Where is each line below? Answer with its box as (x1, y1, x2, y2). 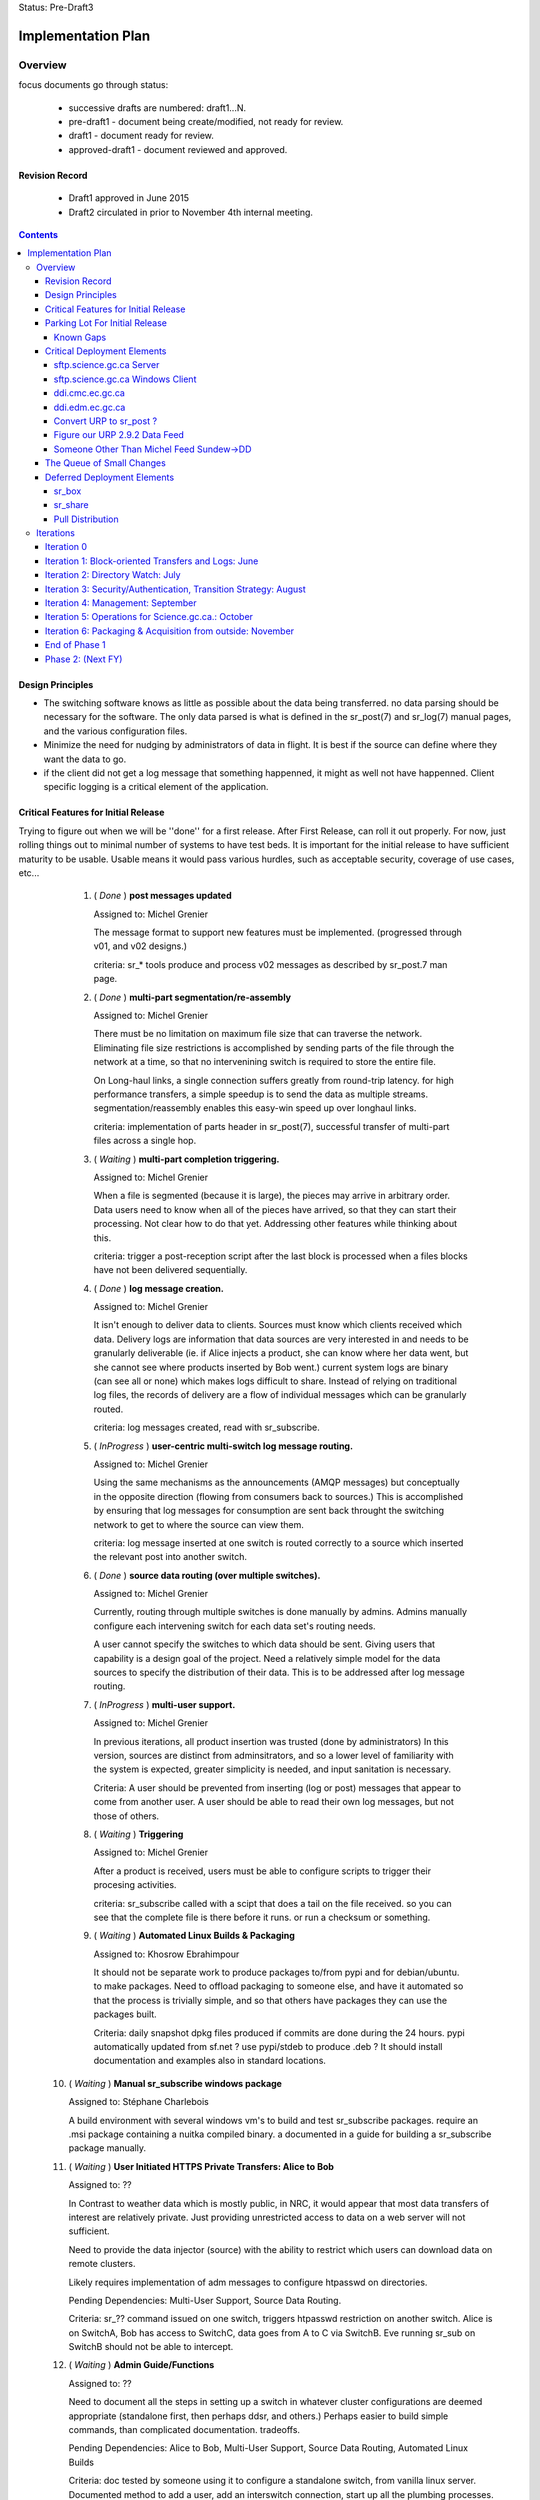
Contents (18, 228, 59, 240)
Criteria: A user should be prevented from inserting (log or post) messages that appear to (93, 1781, 462, 1794)
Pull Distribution (53, 513, 119, 525)
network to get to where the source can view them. (93, 1518, 305, 1530)
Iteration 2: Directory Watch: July (45, 569, 181, 581)
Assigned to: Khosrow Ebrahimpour (93, 1948, 240, 1960)
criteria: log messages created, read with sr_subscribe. (93, 1421, 320, 1434)
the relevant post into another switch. (93, 1551, 247, 1563)
